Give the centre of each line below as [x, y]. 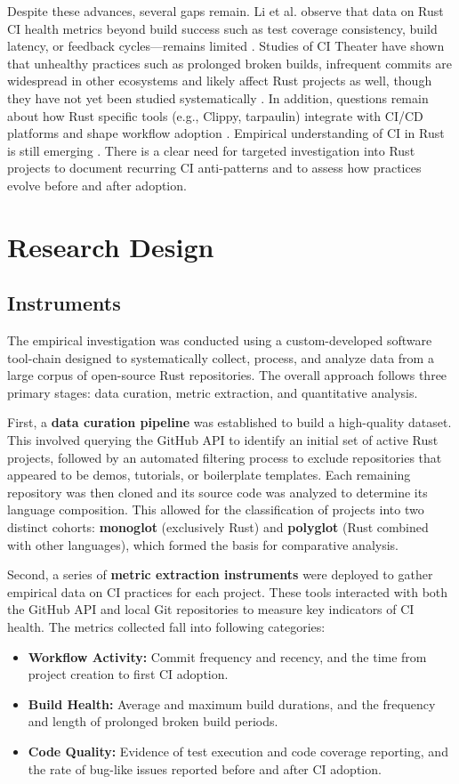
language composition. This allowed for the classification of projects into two [216, 509]
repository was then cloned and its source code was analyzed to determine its [217, 492]
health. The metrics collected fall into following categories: [166, 627]
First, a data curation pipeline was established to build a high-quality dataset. [229, 422]
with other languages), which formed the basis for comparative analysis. [203, 544]
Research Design [111, 246]
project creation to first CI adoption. [128, 674]
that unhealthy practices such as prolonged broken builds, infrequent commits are [229, 63]
